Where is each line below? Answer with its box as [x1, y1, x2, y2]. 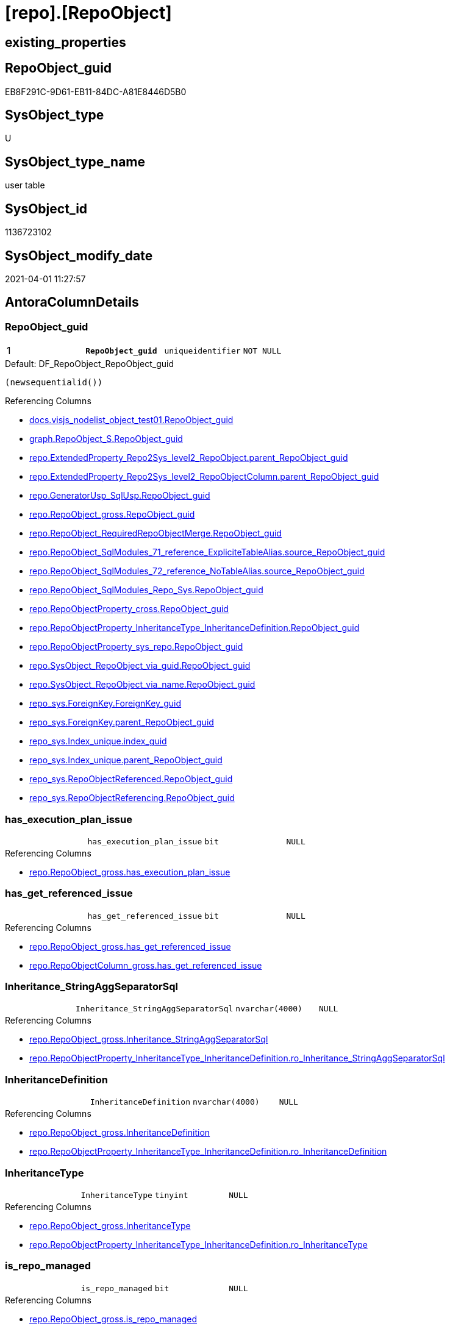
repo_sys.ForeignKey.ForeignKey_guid [29, 698, 182, 709]
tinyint [154, 1190, 188, 1200]
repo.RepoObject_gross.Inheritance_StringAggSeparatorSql [29, 1034, 268, 1045]
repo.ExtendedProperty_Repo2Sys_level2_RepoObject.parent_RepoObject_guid [29, 452, 348, 463]
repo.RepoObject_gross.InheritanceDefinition [29, 1127, 210, 1138]
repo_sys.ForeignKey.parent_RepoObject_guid [29, 717, 214, 728]
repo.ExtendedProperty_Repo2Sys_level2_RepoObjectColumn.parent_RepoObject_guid [29, 471, 379, 482]
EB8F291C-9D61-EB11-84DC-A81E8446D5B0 [5, 86, 187, 97]
